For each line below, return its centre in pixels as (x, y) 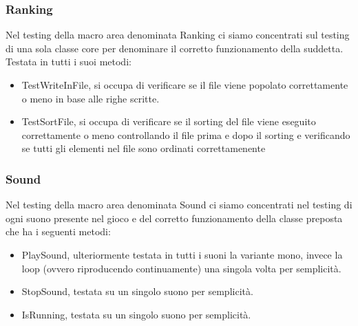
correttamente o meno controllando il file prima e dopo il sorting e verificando (186, 134)
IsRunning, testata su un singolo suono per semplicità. (136, 314)
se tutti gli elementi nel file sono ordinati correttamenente (144, 148)
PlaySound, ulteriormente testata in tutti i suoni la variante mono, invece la (182, 254)
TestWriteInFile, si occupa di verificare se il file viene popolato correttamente (185, 85)
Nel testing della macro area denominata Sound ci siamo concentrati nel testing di (179, 205)
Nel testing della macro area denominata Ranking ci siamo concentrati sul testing (178, 35)
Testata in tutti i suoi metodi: (69, 62)
